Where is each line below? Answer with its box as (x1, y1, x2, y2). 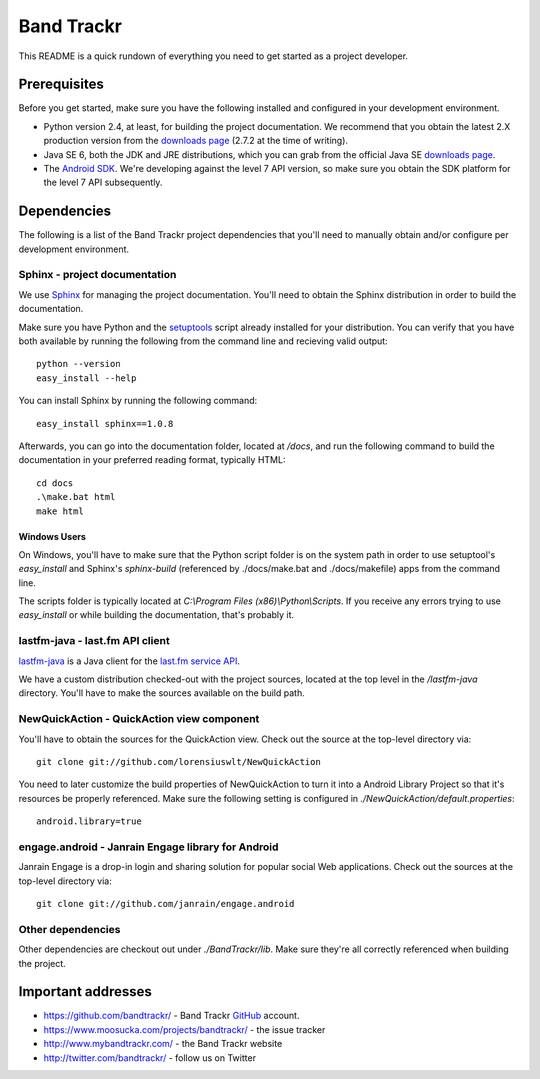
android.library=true (36, 816, 142, 827)
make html (36, 505, 84, 517)
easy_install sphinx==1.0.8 (36, 418, 174, 429)
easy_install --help (36, 372, 137, 384)
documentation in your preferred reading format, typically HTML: (18, 454, 286, 466)
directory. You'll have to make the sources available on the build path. (18, 687, 305, 699)
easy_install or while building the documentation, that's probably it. (18, 609, 295, 621)
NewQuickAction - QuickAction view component (18, 712, 260, 726)
